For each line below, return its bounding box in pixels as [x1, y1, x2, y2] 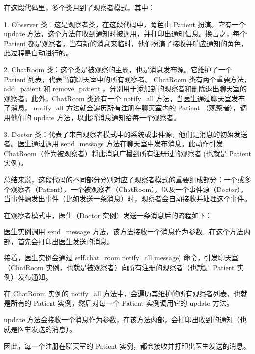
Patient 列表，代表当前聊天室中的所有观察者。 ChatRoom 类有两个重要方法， [4, 74, 251, 84]
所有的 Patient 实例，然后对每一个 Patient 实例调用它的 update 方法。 [10, 298, 233, 308]
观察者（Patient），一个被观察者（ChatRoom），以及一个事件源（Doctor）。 [10, 184, 248, 194]
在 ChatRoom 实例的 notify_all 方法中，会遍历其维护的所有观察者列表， [4, 288, 234, 299]
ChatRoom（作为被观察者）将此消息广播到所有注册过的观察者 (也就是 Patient [4, 148, 251, 158]
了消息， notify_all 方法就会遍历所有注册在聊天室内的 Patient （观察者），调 [4, 103, 247, 113]
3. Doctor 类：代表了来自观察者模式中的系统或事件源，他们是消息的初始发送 [4, 129, 248, 139]
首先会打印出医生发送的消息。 [17, 236, 114, 246]
